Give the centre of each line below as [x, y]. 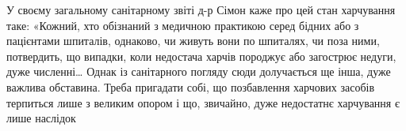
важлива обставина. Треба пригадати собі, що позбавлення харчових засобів [191, 86]
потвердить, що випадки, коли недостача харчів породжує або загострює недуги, [201, 56]
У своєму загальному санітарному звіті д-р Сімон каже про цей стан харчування [201, 9]
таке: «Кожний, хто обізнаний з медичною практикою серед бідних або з [183, 25]
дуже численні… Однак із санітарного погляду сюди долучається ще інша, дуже [199, 71]
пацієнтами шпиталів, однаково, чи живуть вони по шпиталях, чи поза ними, [193, 41]
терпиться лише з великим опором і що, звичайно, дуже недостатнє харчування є [203, 102]
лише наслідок [41, 118]
